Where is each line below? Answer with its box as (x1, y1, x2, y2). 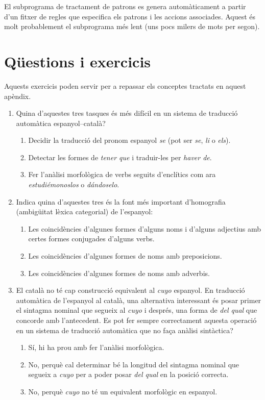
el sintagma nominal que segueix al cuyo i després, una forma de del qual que (16, 305, 257, 315)
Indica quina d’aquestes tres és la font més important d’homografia (16, 196, 226, 207)
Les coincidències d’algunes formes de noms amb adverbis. (28, 267, 210, 278)
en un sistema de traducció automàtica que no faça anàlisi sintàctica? (16, 324, 233, 335)
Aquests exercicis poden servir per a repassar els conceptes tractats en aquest (4, 80, 246, 91)
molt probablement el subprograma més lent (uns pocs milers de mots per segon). (4, 21, 260, 32)
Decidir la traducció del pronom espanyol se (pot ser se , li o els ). (28, 135, 231, 145)
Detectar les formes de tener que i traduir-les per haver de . (28, 152, 212, 162)
